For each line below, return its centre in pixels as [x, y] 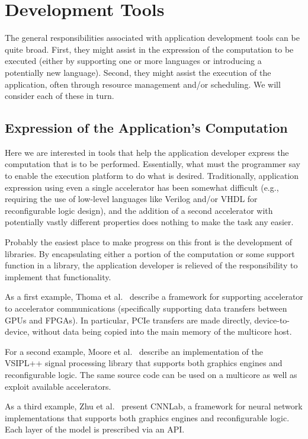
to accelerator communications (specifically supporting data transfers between [146, 308]
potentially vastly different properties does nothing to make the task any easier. [149, 222]
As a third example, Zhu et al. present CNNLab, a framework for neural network [154, 406]
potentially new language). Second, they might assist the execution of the [138, 72]
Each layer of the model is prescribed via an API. [95, 429]
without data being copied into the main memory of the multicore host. [162, 331]
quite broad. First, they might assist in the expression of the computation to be [149, 49]
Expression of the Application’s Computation [146, 128]
